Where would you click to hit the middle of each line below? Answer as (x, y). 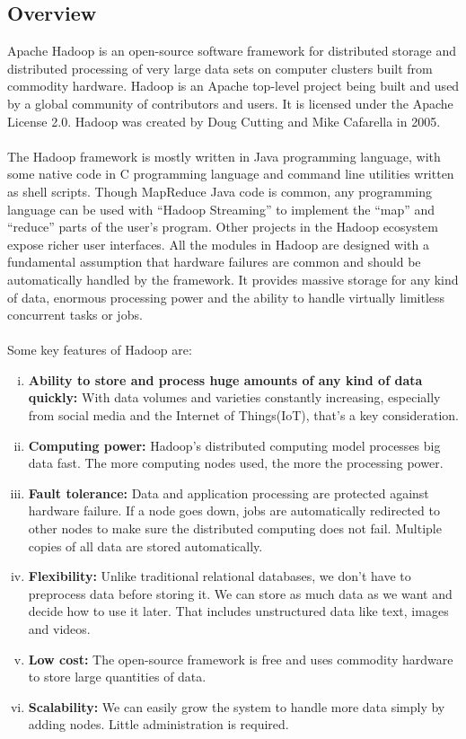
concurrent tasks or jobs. (75, 315)
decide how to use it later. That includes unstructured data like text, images (238, 611)
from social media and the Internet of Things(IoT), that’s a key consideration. (243, 415)
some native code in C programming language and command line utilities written (231, 174)
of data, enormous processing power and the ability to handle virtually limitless (226, 297)
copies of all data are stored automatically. (145, 545)
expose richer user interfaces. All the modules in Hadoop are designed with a (218, 244)
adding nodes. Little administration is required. (158, 724)
